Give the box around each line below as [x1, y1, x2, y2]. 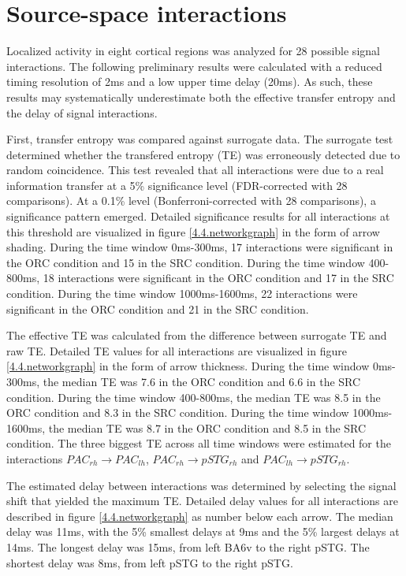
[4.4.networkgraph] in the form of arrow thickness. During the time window [6, 358, 370, 374]
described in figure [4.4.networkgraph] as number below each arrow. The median [6, 507, 393, 524]
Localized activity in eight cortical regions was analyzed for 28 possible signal [6, 43, 380, 59]
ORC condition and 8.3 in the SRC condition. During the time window [6, 404, 349, 421]
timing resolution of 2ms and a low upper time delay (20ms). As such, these [6, 73, 373, 90]
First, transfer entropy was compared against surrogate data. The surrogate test [6, 131, 393, 147]
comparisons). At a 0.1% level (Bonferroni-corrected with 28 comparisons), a [6, 192, 376, 209]
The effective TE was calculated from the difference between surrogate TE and [6, 327, 387, 344]
